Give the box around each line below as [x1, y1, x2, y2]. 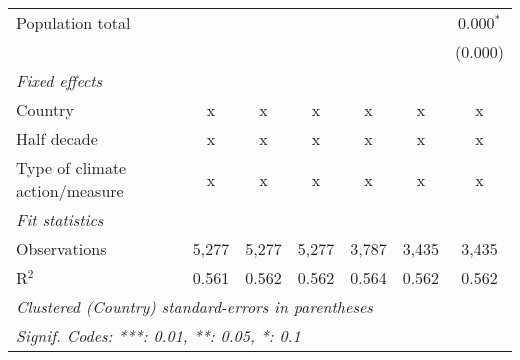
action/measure [16, 179, 124, 202]
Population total [16, 11, 131, 34]
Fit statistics [16, 208, 104, 231]
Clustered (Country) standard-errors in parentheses [16, 295, 373, 318]
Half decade [16, 127, 98, 150]
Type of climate [16, 156, 127, 179]
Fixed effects [16, 69, 103, 92]
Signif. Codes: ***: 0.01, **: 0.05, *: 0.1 [16, 324, 301, 347]
